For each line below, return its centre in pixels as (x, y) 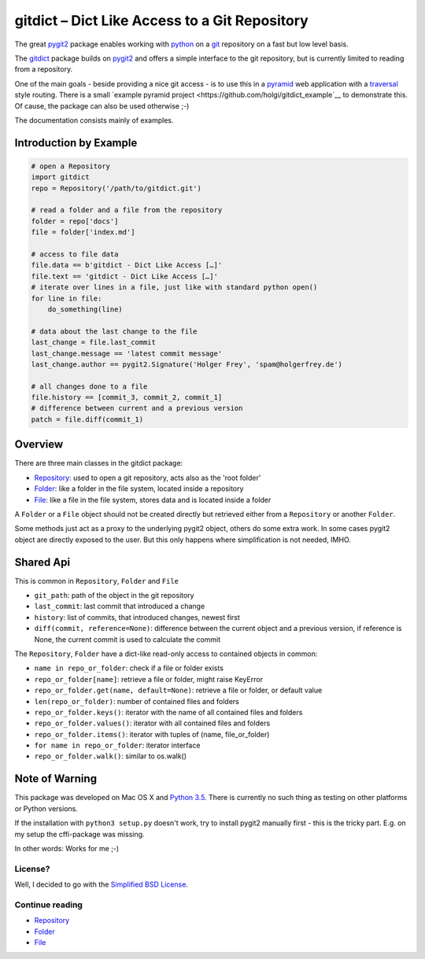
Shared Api (42, 562)
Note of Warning (56, 779)
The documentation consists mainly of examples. (94, 120)
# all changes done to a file (89, 386)
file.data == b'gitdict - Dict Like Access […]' (127, 265)
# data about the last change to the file (114, 331)
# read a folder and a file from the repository (127, 210)
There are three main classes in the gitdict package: (99, 463)
